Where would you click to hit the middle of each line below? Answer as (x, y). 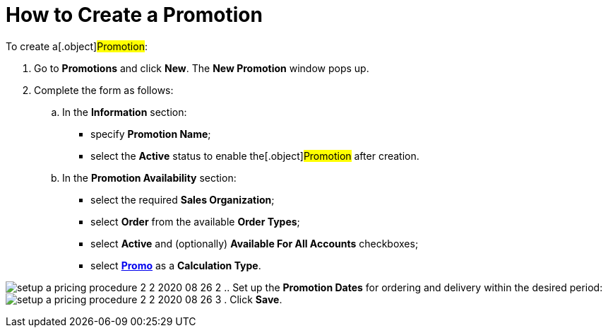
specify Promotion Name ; (151, 134)
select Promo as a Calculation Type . (176, 265)
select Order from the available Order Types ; (195, 221)
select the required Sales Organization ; (183, 199)
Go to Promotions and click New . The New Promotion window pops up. (202, 68)
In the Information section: (125, 112)
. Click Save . (253, 299)
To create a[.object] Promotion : (77, 46)
